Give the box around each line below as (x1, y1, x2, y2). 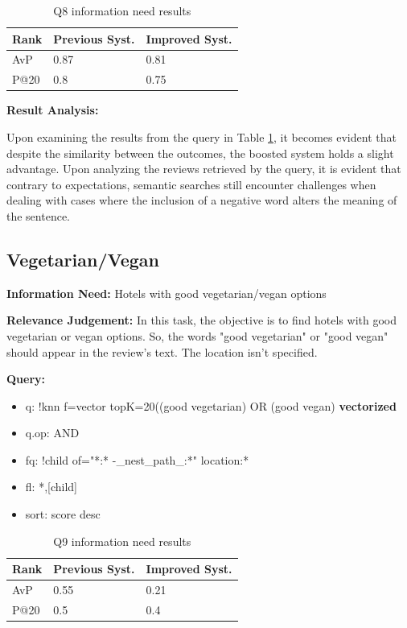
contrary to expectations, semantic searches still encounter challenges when (6, 176, 376, 192)
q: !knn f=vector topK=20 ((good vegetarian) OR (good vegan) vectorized (25, 397, 397, 414)
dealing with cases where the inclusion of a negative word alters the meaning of (6, 192, 397, 209)
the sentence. (6, 207, 71, 224)
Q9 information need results (53, 532, 191, 549)
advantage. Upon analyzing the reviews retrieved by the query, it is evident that (6, 160, 401, 177)
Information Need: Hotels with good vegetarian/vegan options (6, 284, 327, 301)
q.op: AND (25, 424, 80, 441)
